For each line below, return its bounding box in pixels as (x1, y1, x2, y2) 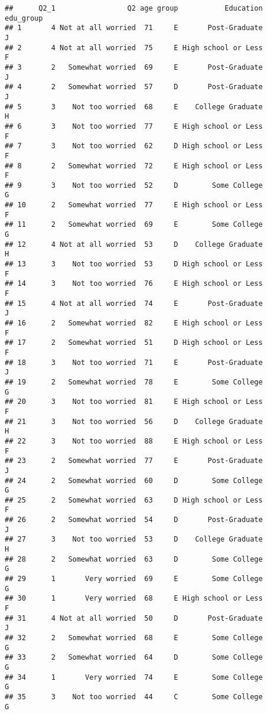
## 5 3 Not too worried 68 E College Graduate (5, 102, 263, 111)
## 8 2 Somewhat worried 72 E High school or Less (5, 161, 263, 170)
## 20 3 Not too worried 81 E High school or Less (5, 397, 263, 406)
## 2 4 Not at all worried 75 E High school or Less (5, 43, 263, 52)
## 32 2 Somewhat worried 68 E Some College (5, 634, 263, 642)
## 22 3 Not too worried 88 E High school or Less (5, 436, 263, 445)
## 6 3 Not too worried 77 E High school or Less (5, 122, 263, 131)
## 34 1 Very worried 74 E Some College (5, 673, 263, 682)
